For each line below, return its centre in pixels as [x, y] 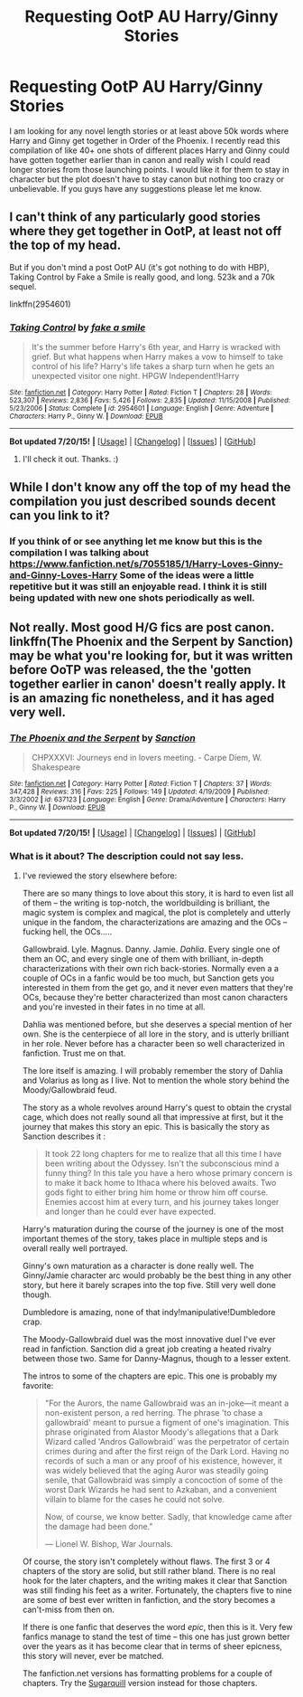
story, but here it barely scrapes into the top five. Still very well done [149, 1285]
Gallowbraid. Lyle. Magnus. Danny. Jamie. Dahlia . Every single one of [151, 949]
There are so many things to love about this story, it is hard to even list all [158, 894]
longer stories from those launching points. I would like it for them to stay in [149, 169]
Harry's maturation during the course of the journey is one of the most [153, 1229]
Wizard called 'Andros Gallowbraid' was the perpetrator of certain [167, 1442]
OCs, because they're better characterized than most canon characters [155, 998]
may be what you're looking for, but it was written [151, 655]
